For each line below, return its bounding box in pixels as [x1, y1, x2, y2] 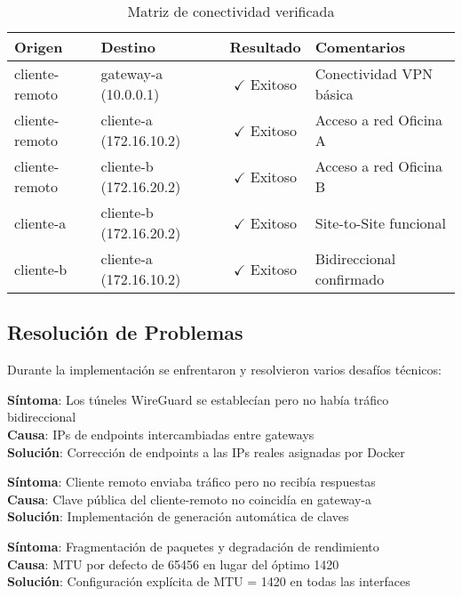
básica [315, 84, 354, 104]
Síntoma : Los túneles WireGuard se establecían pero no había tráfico [7, 390, 389, 408]
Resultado [229, 36, 301, 57]
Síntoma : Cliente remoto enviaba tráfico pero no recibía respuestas [7, 472, 376, 491]
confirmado [315, 269, 385, 289]
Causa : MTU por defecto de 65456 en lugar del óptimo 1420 [7, 554, 339, 573]
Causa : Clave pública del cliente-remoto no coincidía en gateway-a [7, 489, 372, 508]
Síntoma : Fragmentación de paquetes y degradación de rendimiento [7, 536, 379, 555]
